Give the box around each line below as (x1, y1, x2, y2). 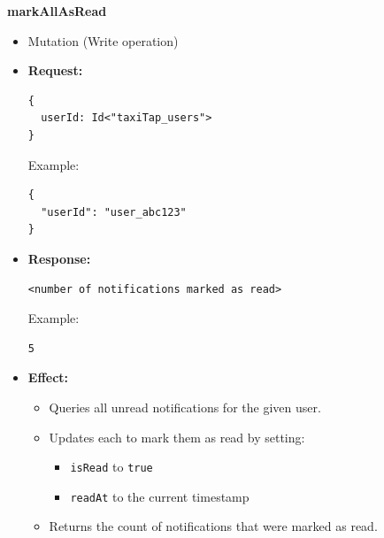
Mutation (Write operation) (27, 31, 179, 50)
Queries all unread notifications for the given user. (49, 397, 321, 416)
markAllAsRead (7, 2, 107, 19)
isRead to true (70, 457, 153, 476)
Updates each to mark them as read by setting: (49, 427, 305, 446)
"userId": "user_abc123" (41, 205, 187, 219)
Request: (27, 61, 83, 80)
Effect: (27, 368, 69, 387)
